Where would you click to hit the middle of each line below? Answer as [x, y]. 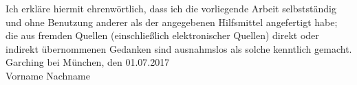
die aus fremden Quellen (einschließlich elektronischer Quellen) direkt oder [162, 35]
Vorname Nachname [48, 75]
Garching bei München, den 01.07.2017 [88, 62]
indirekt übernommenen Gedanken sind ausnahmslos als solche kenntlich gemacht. [179, 48]
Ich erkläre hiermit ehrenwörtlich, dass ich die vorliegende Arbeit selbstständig [171, 8]
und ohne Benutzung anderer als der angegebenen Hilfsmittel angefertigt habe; [172, 22]
